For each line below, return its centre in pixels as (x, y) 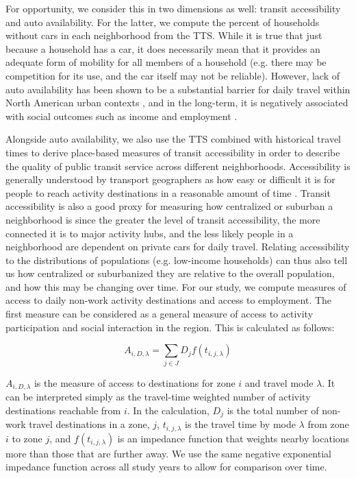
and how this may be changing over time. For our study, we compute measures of (176, 286)
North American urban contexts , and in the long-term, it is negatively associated (177, 103)
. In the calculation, (168, 410)
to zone (27, 438)
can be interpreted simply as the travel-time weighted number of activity (158, 397)
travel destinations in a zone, (89, 424)
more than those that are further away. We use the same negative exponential (168, 453)
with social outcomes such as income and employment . (122, 116)
